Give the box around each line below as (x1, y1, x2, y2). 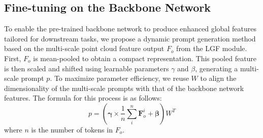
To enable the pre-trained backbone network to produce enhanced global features (4, 23, 256, 34)
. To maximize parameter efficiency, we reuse (50, 73, 189, 83)
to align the (200, 73, 237, 83)
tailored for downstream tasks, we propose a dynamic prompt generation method (4, 33, 256, 43)
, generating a (195, 63, 238, 73)
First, (4, 53, 21, 63)
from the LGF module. (176, 43, 247, 54)
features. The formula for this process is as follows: (4, 93, 162, 103)
